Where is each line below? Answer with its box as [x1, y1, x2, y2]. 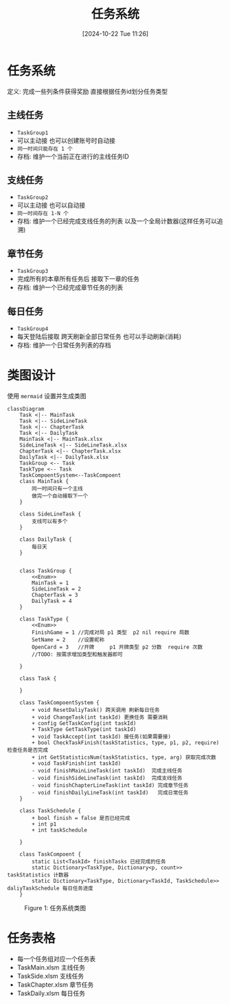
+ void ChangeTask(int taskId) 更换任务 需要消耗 [32, 714, 168, 721]
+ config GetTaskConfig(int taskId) [32, 719, 137, 727]
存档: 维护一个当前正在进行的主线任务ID [16, 152, 129, 161]
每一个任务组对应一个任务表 [16, 954, 96, 963]
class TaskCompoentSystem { [19, 699, 100, 706]
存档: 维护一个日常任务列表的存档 [16, 340, 111, 349]
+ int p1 [32, 821, 57, 828]
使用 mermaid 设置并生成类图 [7, 391, 87, 400]
